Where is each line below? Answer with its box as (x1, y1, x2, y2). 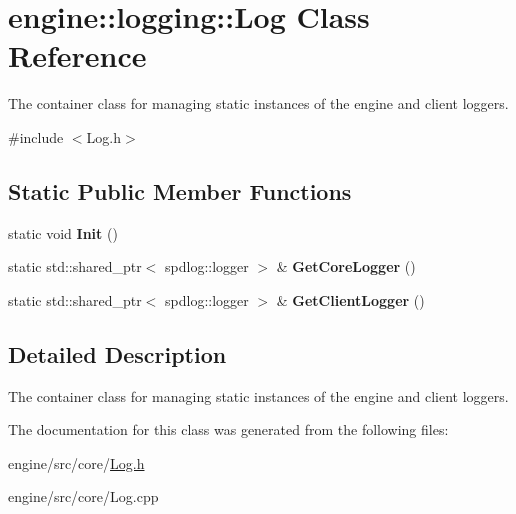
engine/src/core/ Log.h (8, 452, 145, 473)
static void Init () (8, 222, 118, 243)
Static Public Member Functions (8, 175, 352, 206)
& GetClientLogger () (276, 289, 425, 310)
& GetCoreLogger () (276, 256, 416, 277)
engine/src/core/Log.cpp (8, 486, 159, 507)
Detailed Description (8, 338, 227, 369)
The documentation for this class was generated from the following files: (8, 419, 449, 440)
